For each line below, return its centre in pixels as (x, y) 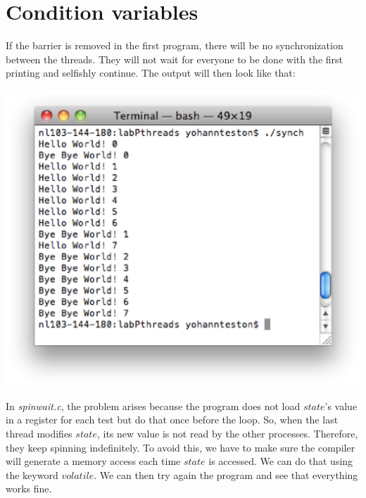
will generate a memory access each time (93, 461)
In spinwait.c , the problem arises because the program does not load (153, 406)
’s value (341, 406)
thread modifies (39, 433)
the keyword (32, 474)
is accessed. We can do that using (281, 461)
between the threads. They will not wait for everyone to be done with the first (175, 59)
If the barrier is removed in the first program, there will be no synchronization (175, 45)
